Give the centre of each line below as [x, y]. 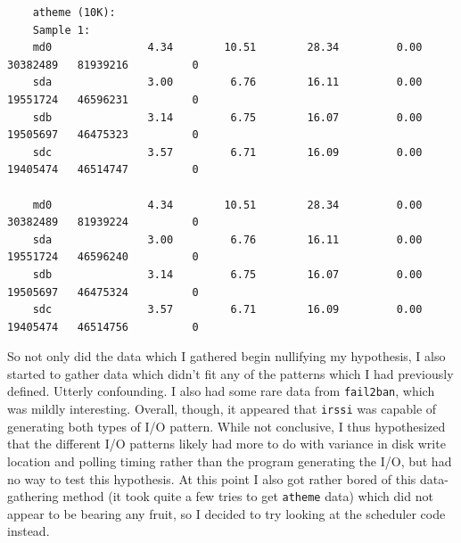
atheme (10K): [74, 12]
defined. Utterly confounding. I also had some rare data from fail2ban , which [221, 391]
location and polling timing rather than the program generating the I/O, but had [230, 461]
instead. [29, 531]
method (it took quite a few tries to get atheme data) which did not [248, 496]
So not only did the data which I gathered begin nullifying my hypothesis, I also [226, 356]
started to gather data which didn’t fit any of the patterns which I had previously [230, 373]
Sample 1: [62, 30]
